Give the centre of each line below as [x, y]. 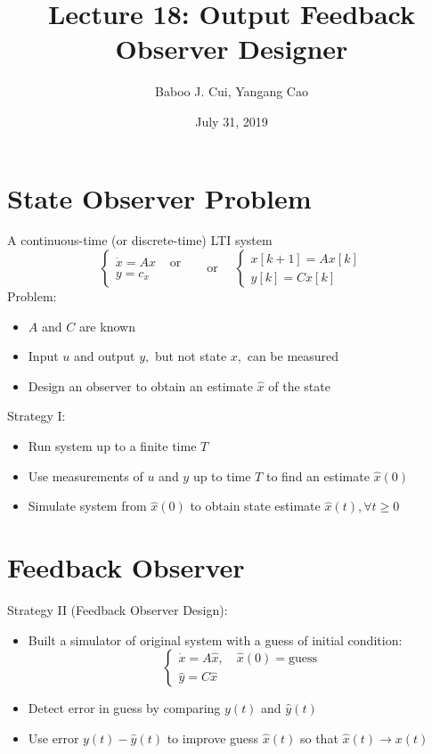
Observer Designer [232, 49]
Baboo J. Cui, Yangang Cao [232, 91]
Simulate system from [87, 506]
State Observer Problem [159, 197]
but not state [191, 356]
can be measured [293, 356]
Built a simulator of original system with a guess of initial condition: [215, 639]
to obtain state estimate [255, 506]
